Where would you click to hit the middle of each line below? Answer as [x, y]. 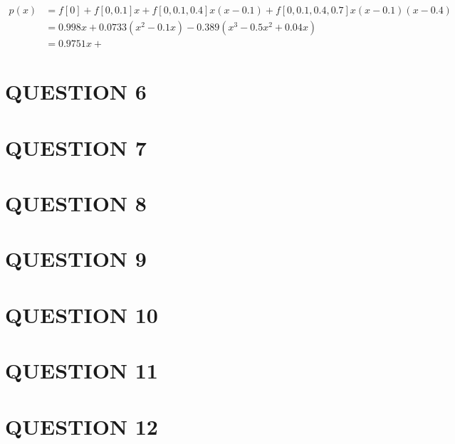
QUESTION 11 [82, 370]
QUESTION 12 [82, 426]
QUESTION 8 [76, 203]
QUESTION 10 [82, 314]
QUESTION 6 [76, 91]
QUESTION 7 [76, 147]
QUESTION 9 [76, 259]
